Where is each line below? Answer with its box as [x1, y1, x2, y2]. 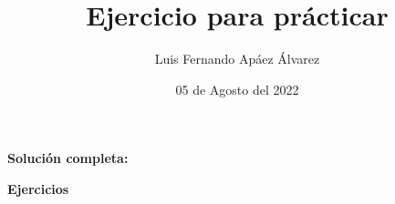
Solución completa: [7, 148, 129, 168]
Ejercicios [7, 178, 69, 198]
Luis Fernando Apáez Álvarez [154, 49, 320, 68]
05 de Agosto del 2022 [175, 79, 299, 98]
